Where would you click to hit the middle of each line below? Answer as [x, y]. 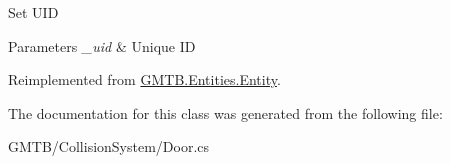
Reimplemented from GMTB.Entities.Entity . [144, 79]
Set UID [33, 12]
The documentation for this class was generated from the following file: [225, 112]
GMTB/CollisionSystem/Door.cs [109, 146]
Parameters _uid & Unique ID [102, 45]
